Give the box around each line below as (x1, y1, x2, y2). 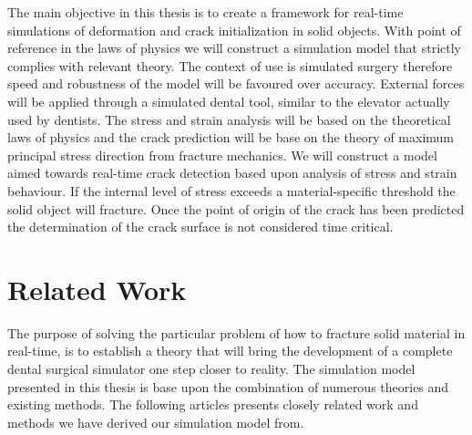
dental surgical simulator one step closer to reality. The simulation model (7, 359, 416, 378)
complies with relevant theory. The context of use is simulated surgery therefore (7, 56, 453, 75)
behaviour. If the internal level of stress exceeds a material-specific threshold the (7, 181, 456, 200)
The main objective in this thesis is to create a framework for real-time (7, 3, 404, 21)
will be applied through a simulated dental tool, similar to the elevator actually (7, 91, 450, 110)
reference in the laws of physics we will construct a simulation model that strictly (7, 38, 461, 57)
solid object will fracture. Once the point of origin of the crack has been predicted (7, 199, 465, 218)
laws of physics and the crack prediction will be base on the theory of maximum (7, 128, 455, 147)
